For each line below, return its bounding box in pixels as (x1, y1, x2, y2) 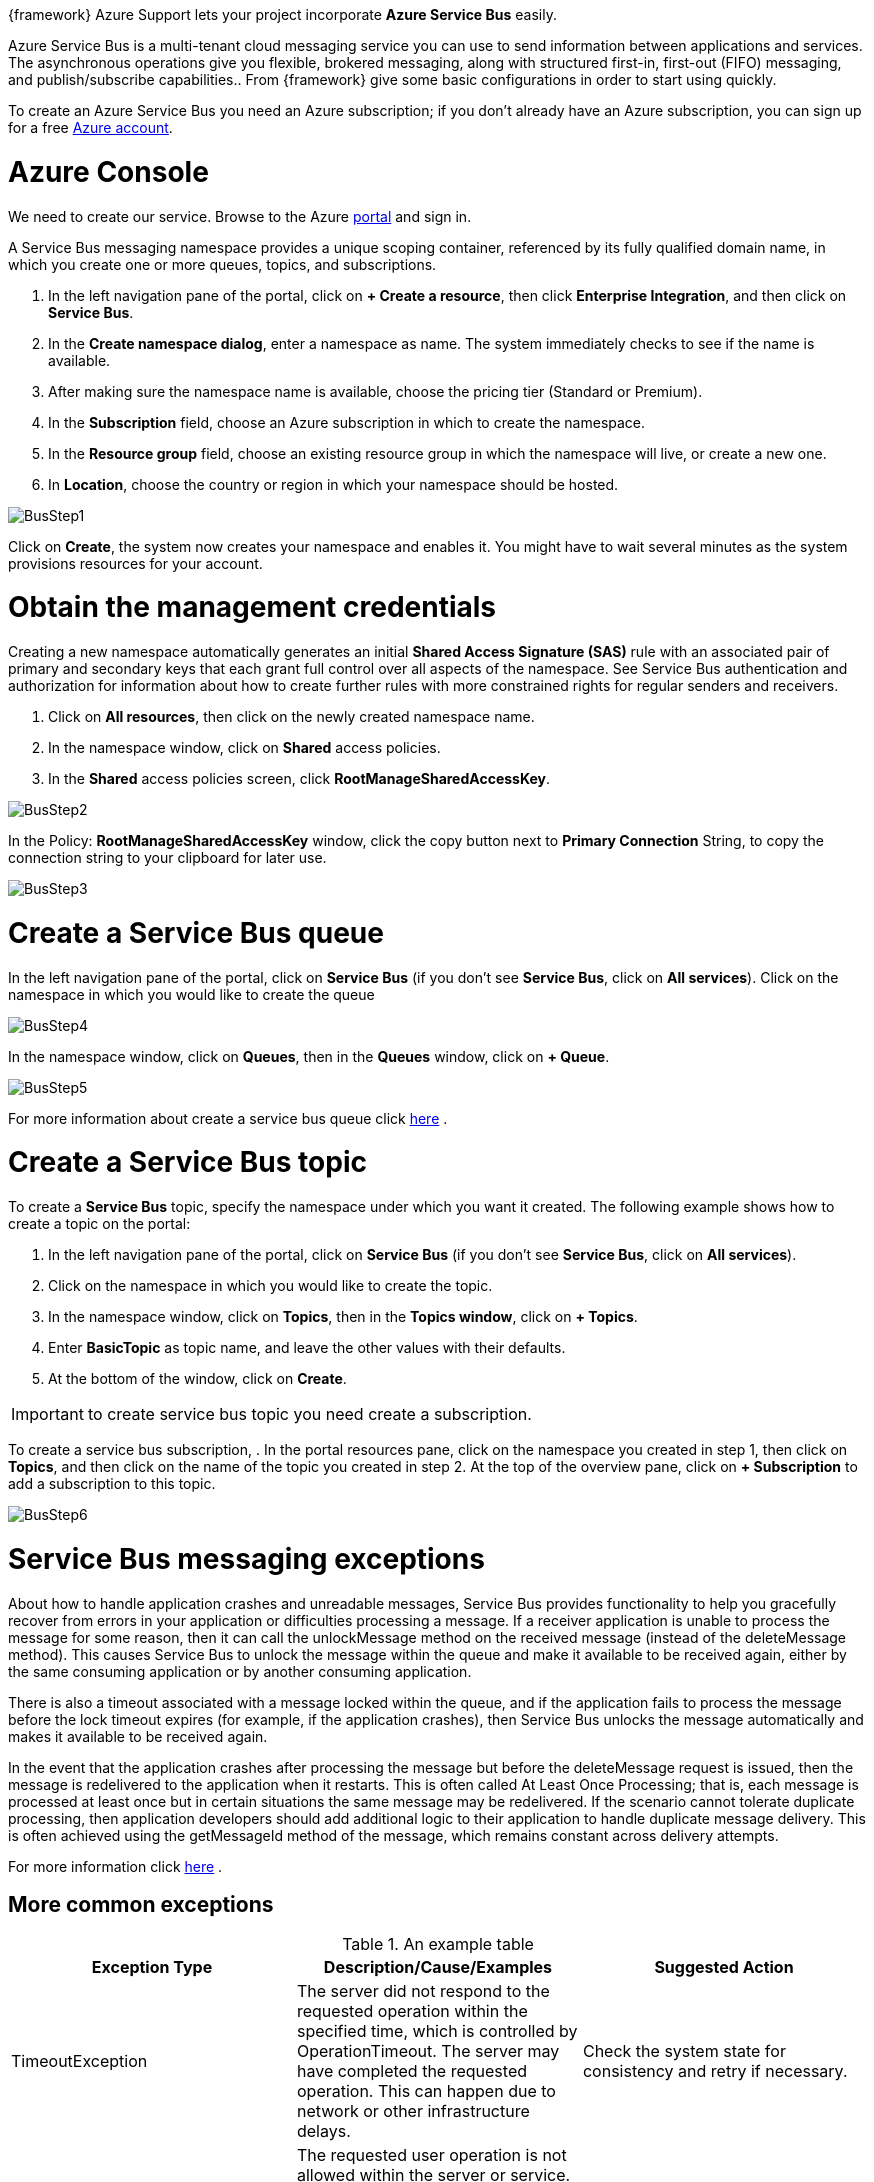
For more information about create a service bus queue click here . (8, 1109, 448, 1127)
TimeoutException (11, 2051, 148, 2072)
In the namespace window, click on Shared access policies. (48, 739, 441, 756)
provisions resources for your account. (8, 554, 263, 572)
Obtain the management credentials (8, 590, 497, 625)
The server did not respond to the (296, 1981, 550, 2002)
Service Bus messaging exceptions (8, 1541, 485, 1576)
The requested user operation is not (296, 2145, 567, 2166)
